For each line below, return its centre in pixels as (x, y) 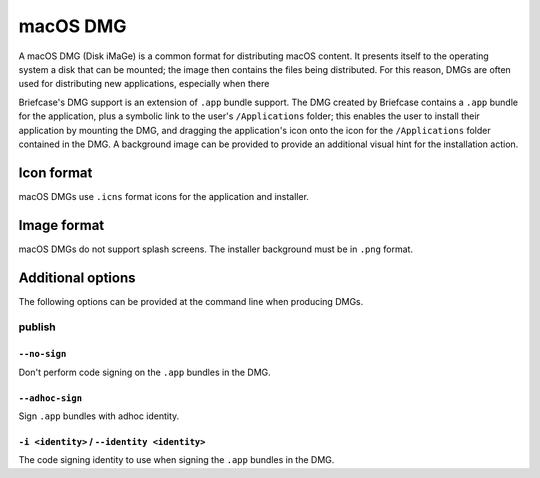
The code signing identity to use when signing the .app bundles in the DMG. (176, 460)
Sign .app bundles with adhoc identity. (99, 416)
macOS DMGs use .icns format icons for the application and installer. (164, 196)
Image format (61, 225)
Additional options (77, 277)
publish (37, 327)
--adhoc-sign (50, 398)
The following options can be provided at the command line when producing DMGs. (191, 301)
